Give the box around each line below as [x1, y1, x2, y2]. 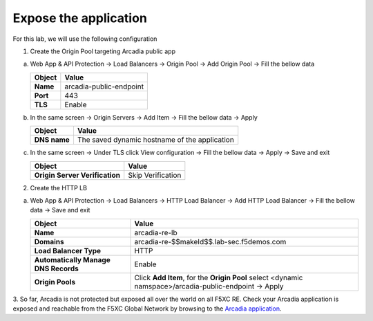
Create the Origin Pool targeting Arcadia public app [30, 47, 176, 55]
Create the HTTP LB [30, 183, 88, 192]
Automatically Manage [34, 255, 111, 264]
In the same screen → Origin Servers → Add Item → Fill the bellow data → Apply [30, 113, 258, 121]
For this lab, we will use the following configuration [12, 35, 157, 43]
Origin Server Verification [34, 170, 121, 180]
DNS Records [34, 264, 79, 273]
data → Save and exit [30, 206, 90, 214]
